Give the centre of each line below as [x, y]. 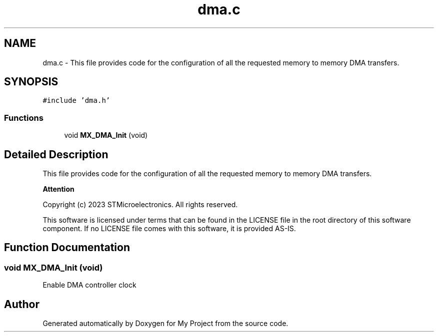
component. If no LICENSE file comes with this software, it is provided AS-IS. [169, 229]
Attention [58, 189]
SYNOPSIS [31, 82]
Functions [24, 118]
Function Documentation [67, 248]
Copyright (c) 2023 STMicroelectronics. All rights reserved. [140, 205]
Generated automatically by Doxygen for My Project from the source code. [165, 324]
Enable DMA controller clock [89, 285]
